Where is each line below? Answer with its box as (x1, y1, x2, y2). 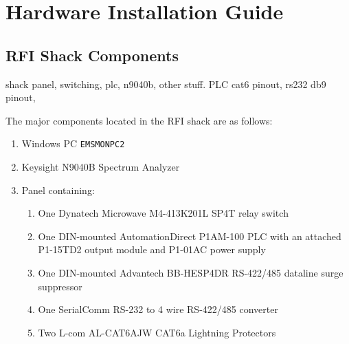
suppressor (38, 279, 82, 293)
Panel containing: (21, 182, 95, 197)
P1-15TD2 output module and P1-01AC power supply (38, 242, 266, 257)
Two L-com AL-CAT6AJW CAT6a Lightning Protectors (38, 325, 276, 339)
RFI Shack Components (5, 44, 179, 65)
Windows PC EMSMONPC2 (21, 136, 125, 151)
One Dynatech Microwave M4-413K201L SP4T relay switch (38, 206, 289, 220)
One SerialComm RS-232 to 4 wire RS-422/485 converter (38, 302, 278, 316)
